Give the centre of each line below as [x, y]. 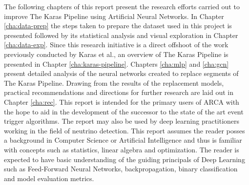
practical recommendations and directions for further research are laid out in [119, 92]
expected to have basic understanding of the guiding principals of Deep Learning [124, 159]
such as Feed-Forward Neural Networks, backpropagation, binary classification [121, 169]
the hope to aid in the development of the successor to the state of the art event [124, 111]
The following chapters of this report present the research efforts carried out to [122, 6]
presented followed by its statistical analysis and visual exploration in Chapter [121, 35]
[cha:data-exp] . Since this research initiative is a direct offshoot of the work [116, 45]
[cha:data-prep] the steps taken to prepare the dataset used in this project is [118, 26]
